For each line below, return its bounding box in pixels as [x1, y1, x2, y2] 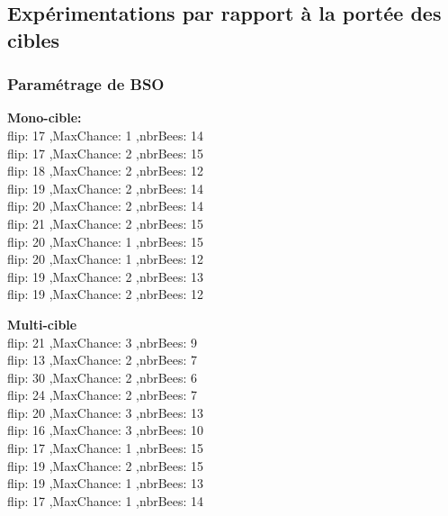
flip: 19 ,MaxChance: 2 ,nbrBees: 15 [7, 456, 204, 475]
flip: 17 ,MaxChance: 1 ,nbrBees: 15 [7, 439, 204, 457]
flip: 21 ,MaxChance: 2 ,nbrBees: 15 [7, 213, 204, 232]
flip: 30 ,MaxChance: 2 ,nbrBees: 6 [7, 367, 198, 386]
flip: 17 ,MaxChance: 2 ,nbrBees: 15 [7, 143, 204, 162]
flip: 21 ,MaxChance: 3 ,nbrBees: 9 [7, 332, 198, 351]
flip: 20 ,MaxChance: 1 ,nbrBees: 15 [7, 231, 204, 250]
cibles [7, 25, 60, 53]
